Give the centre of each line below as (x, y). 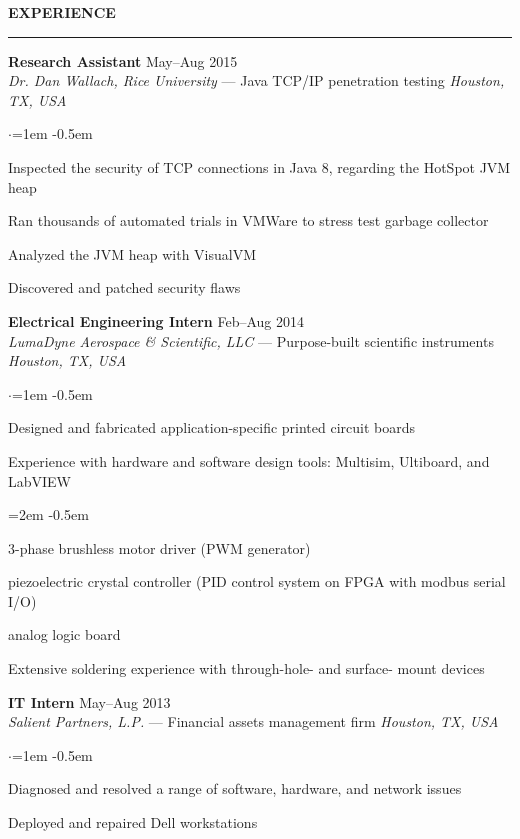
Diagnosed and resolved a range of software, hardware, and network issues (235, 788)
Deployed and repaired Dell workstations (133, 822)
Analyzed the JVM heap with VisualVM (132, 253)
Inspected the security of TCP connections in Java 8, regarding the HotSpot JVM (259, 166)
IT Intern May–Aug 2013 (89, 701)
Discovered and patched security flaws (124, 287)
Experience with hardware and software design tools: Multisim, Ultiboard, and (249, 460)
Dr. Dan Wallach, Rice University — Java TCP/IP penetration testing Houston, (256, 80)
